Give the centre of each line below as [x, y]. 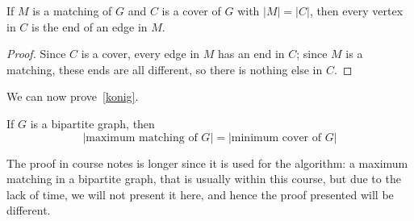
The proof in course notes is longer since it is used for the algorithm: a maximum [207, 163]
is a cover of [191, 10]
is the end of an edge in [90, 26]
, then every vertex [356, 10]
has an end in [251, 54]
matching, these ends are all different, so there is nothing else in [165, 69]
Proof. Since [36, 54]
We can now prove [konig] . [73, 96]
